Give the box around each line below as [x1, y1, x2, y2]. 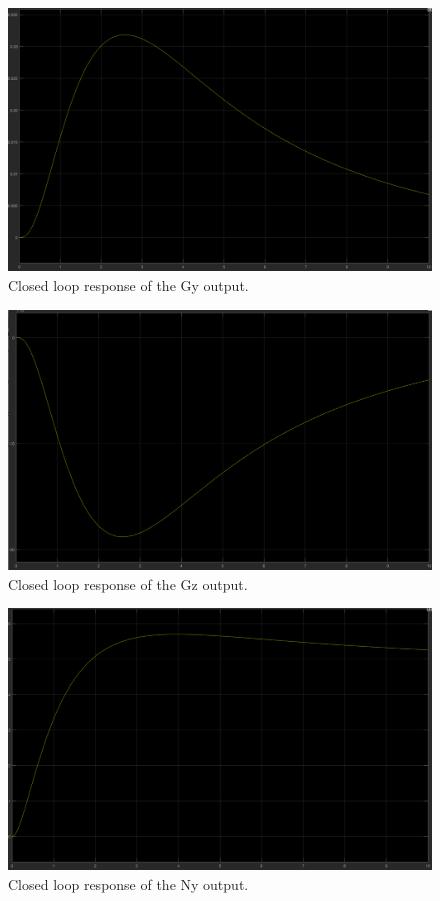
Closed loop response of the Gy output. [8, 274, 249, 295]
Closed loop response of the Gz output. [8, 573, 248, 594]
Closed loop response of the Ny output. [8, 873, 249, 894]
